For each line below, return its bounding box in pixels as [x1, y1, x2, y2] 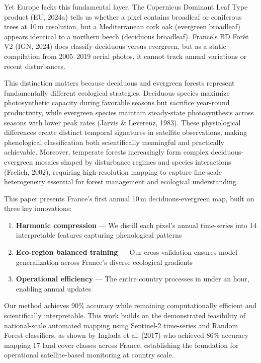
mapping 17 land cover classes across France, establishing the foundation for [4, 339, 239, 350]
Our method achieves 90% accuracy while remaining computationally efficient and [4, 300, 257, 311]
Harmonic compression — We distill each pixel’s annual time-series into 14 [16, 220, 257, 230]
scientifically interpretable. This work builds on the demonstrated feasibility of [4, 310, 246, 321]
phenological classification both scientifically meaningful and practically [4, 136, 224, 147]
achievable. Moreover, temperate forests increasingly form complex [4, 147, 209, 157]
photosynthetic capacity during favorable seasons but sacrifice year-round [4, 97, 230, 108]
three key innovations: [4, 203, 72, 213]
